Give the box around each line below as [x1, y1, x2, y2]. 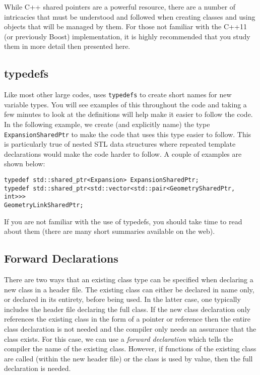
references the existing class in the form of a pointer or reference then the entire [4, 314, 251, 324]
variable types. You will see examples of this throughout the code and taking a [4, 99, 247, 109]
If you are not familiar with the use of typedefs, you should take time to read [4, 216, 242, 226]
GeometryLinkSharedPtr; [4, 202, 84, 209]
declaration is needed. [4, 363, 71, 373]
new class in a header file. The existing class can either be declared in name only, [4, 284, 254, 294]
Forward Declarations [4, 251, 118, 266]
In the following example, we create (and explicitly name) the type [4, 119, 210, 130]
